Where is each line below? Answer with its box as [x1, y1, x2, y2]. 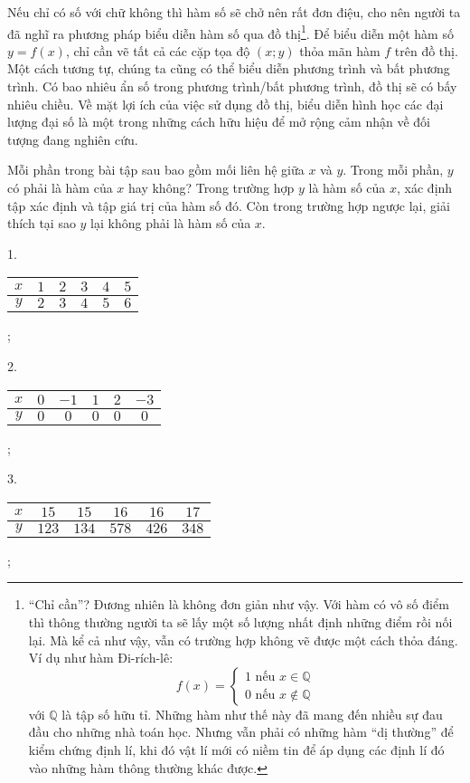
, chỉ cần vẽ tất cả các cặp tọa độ [65, 41, 250, 60]
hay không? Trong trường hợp [128, 178, 295, 196]
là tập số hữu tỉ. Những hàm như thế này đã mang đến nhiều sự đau [61, 704, 443, 723]
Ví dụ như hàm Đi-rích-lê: [28, 648, 174, 667]
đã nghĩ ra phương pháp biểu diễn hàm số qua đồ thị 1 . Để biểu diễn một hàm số [7, 21, 454, 43]
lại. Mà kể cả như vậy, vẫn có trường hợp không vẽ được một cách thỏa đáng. [28, 630, 458, 649]
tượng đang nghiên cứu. [7, 129, 138, 148]
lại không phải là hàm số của [90, 214, 251, 233]
